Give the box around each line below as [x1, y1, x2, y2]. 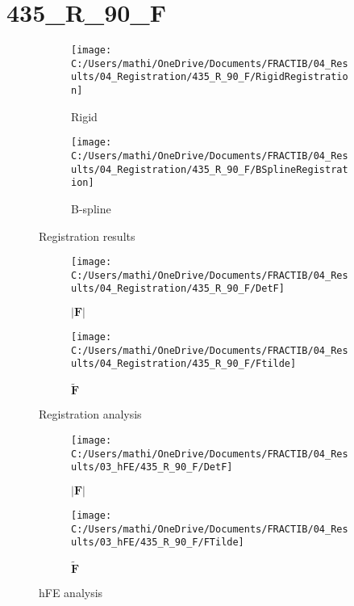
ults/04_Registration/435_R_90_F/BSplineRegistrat [71, 163, 348, 175]
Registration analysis [39, 406, 142, 423]
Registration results [39, 227, 135, 244]
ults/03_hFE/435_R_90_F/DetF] [71, 461, 233, 473]
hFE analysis [39, 584, 103, 601]
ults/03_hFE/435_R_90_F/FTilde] [71, 537, 244, 549]
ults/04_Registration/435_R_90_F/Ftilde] [71, 358, 297, 370]
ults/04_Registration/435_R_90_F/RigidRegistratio [71, 71, 348, 83]
